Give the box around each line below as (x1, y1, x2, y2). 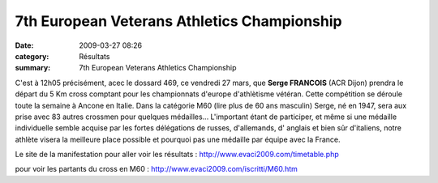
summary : (15, 63, 51, 73)
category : (15, 51, 49, 61)
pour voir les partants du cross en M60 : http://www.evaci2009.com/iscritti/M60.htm (15, 164, 298, 174)
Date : (15, 40, 34, 50)
